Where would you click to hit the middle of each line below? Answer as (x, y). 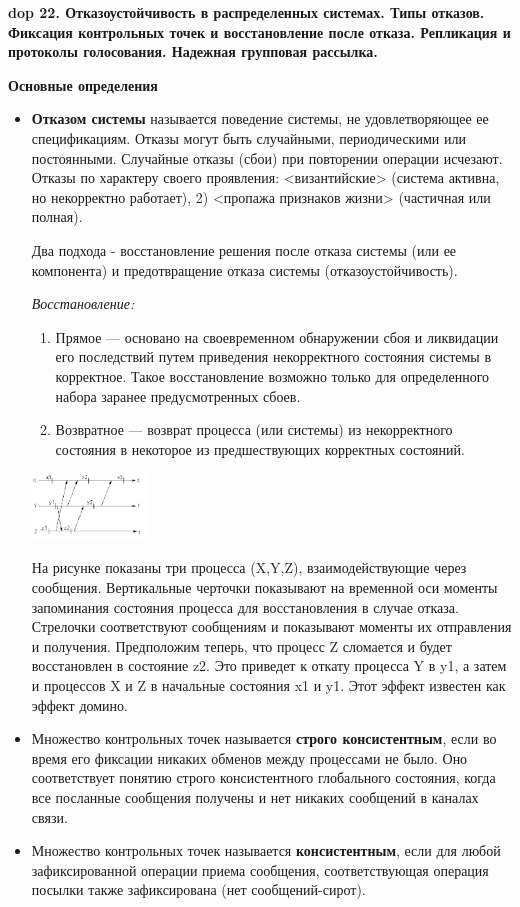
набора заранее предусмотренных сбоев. (178, 395)
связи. (49, 816)
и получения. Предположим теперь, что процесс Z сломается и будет (241, 645)
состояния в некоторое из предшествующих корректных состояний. (260, 448)
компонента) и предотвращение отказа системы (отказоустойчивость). (244, 269)
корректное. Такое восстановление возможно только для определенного (272, 375)
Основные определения (83, 84)
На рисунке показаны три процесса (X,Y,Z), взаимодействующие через (249, 567)
